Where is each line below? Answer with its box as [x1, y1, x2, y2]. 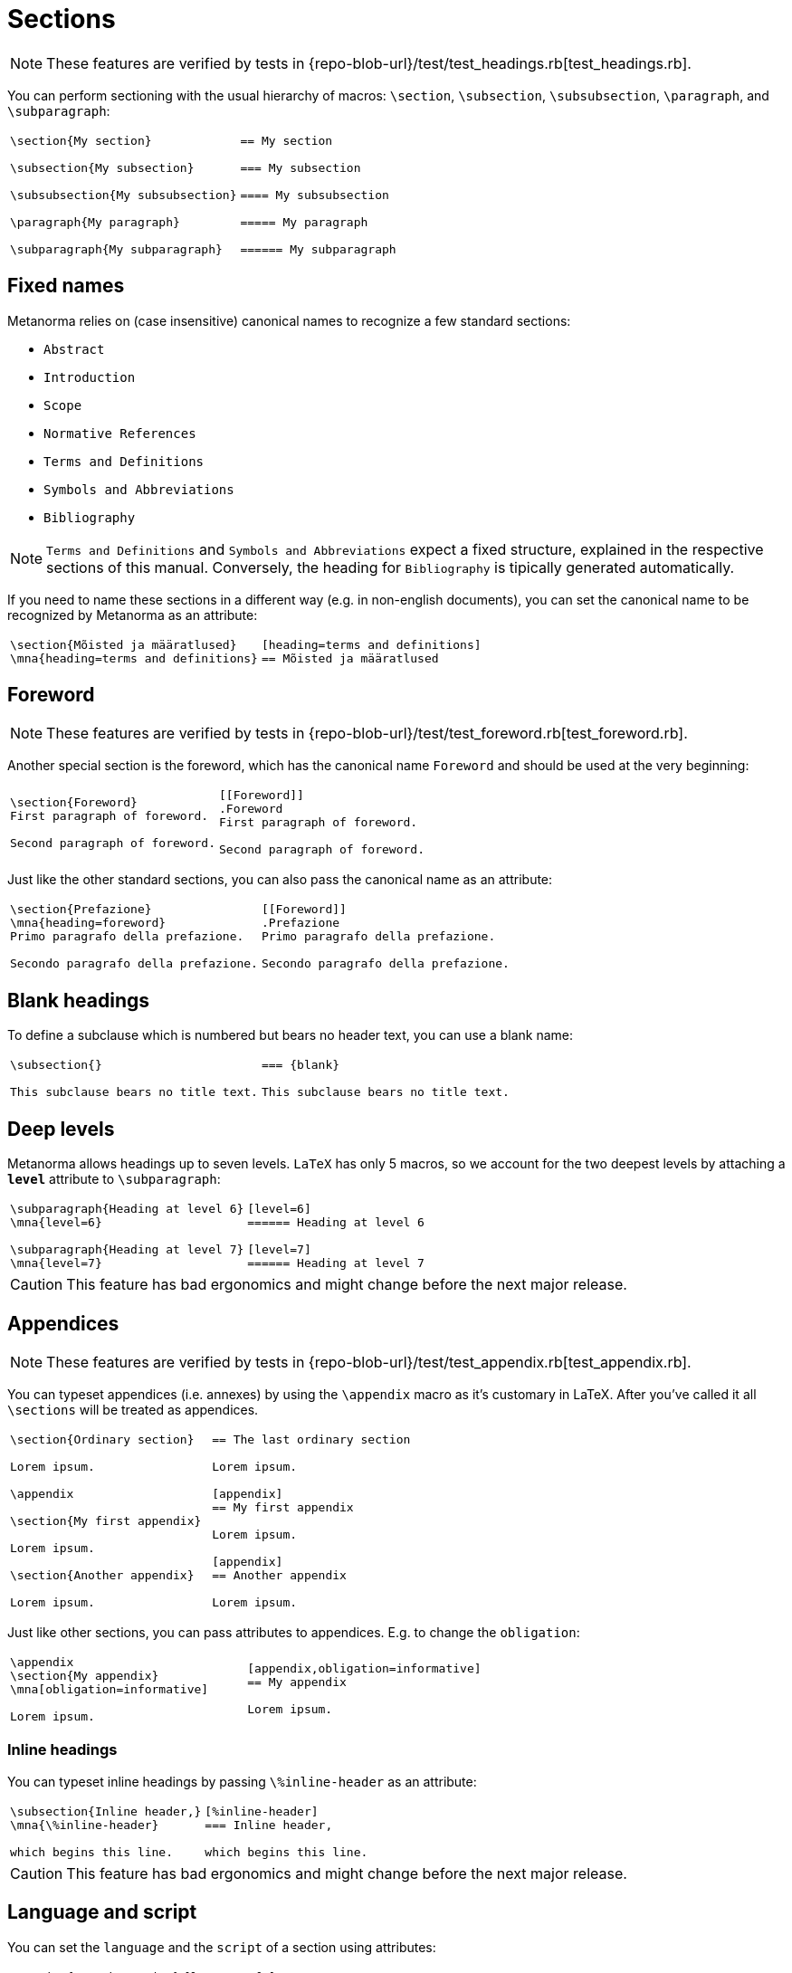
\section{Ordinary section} [10, 1432, 195, 1446]
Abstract [43, 341, 105, 357]
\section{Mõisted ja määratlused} [10, 637, 237, 652]
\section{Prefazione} [10, 902, 152, 917]
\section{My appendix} [10, 1668, 159, 1682]
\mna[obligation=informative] [10, 1682, 209, 1696]
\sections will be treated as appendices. [7, 1401, 259, 1417]
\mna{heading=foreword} [10, 916, 167, 930]
